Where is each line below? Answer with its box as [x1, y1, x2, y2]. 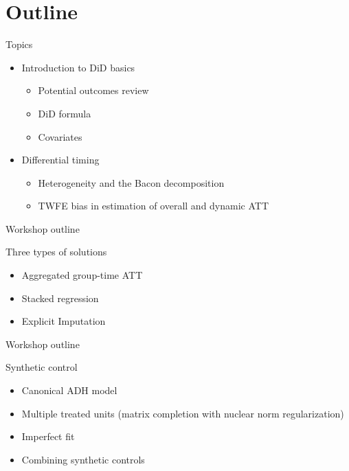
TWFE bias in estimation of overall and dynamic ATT [38, 198, 269, 213]
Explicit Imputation [21, 314, 106, 328]
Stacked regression [21, 290, 99, 305]
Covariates [38, 129, 82, 143]
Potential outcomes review [38, 83, 149, 97]
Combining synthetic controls [21, 452, 145, 466]
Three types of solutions [5, 244, 107, 259]
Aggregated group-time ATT [21, 268, 143, 282]
